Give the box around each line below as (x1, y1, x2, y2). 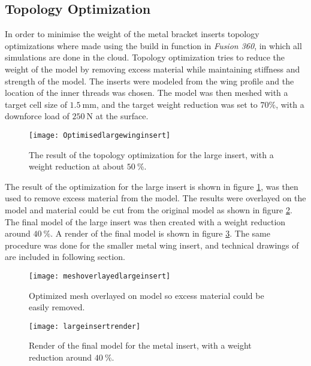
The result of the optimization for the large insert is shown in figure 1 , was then (5, 180, 298, 192)
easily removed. (29, 301, 85, 313)
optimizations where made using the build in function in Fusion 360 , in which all (5, 39, 302, 52)
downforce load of (5, 110, 70, 122)
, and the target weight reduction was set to (96, 98, 258, 110)
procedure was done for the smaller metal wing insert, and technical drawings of (5, 238, 299, 251)
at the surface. (95, 110, 149, 122)
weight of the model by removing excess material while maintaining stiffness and (5, 62, 300, 75)
